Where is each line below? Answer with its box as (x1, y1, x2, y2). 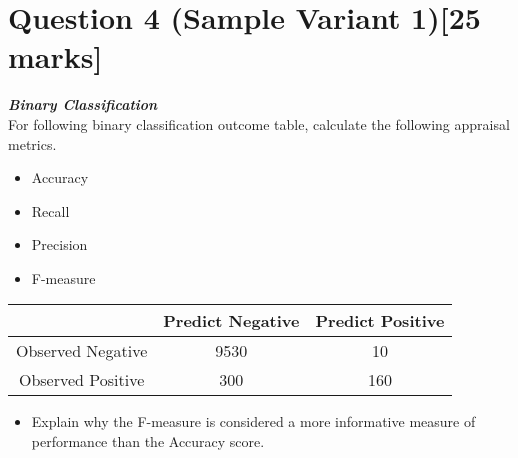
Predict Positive (315, 309, 445, 333)
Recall (31, 200, 70, 221)
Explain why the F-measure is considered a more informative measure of (31, 411, 476, 432)
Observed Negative (16, 339, 148, 363)
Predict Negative (163, 309, 300, 333)
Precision (31, 234, 88, 255)
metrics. (8, 133, 57, 154)
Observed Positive (18, 368, 145, 392)
